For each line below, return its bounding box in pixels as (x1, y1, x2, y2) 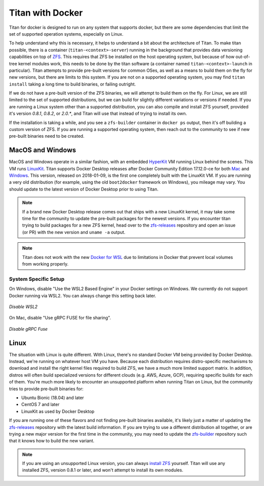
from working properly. (22, 261, 68, 267)
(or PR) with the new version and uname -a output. (22, 229, 126, 235)
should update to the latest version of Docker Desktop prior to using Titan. (9, 186, 159, 192)
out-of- (235, 54, 250, 60)
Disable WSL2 (9, 303, 38, 310)
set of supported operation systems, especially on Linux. (9, 31, 124, 37)
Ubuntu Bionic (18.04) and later (21, 395, 84, 401)
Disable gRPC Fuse (9, 326, 48, 332)
